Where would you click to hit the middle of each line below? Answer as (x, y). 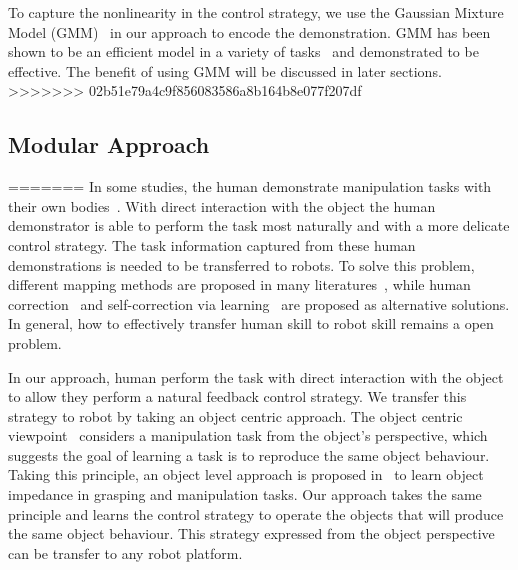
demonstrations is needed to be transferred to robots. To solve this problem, (241, 264)
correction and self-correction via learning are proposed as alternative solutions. (259, 303)
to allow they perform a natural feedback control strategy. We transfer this (237, 396)
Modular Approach (109, 144)
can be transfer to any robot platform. (125, 552)
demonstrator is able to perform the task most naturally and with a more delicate (259, 225)
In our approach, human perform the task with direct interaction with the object (256, 376)
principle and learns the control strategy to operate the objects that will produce (256, 513)
